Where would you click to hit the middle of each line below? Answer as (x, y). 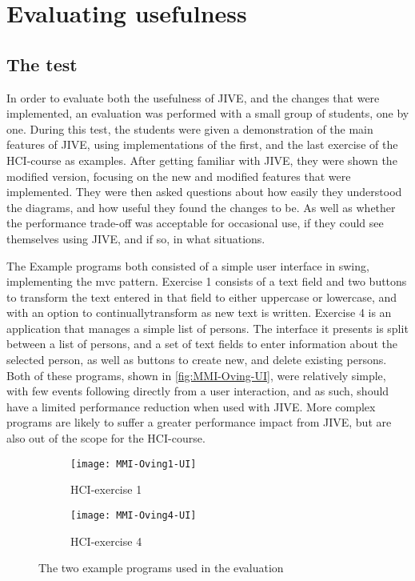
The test (42, 64)
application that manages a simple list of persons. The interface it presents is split (207, 328)
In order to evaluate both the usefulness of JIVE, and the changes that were (193, 97)
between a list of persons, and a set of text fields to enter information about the (202, 344)
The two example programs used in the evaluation (161, 568)
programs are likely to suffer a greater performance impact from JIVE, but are (199, 422)
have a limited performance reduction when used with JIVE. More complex (191, 406)
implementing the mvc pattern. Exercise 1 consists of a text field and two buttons (207, 281)
